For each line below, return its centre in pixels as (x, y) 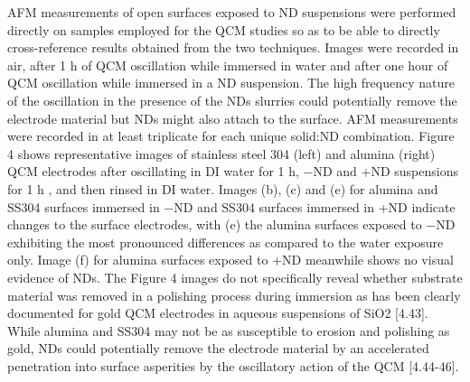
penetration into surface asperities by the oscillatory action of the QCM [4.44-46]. (233, 365)
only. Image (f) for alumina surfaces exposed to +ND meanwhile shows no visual (230, 260)
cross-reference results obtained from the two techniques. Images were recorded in (233, 47)
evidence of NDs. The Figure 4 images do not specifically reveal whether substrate (235, 277)
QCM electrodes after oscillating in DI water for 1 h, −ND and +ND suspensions (233, 171)
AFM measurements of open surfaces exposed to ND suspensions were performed (232, 12)
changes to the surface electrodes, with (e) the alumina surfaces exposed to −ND (231, 224)
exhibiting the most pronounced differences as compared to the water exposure (226, 242)
